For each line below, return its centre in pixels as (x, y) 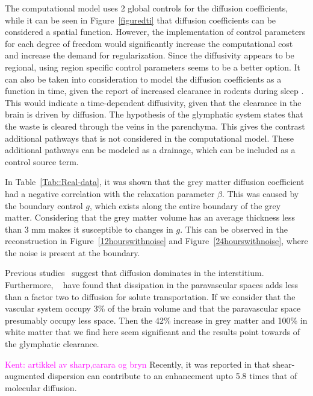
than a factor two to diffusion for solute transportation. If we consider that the (150, 296)
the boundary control (44, 205)
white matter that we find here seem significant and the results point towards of (153, 332)
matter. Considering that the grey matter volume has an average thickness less (150, 217)
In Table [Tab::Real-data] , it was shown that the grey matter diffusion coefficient (155, 182)
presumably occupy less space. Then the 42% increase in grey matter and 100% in (156, 320)
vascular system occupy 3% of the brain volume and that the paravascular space (153, 308)
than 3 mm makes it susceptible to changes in (89, 229)
